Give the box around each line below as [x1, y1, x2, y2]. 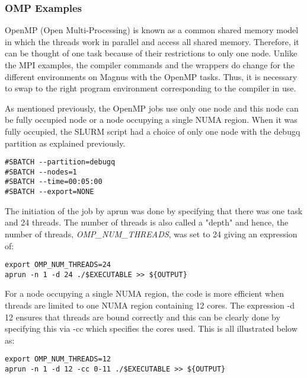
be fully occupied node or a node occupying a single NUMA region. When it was [5, 113, 298, 126]
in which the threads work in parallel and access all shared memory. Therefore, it [5, 35, 299, 47]
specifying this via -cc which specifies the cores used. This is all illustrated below [5, 322, 298, 335]
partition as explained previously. [5, 136, 126, 149]
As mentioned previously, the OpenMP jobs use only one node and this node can [5, 101, 299, 114]
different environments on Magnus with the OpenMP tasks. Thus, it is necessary [5, 70, 298, 82]
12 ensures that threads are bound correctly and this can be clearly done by [5, 310, 280, 323]
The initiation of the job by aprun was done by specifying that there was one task [5, 204, 303, 217]
